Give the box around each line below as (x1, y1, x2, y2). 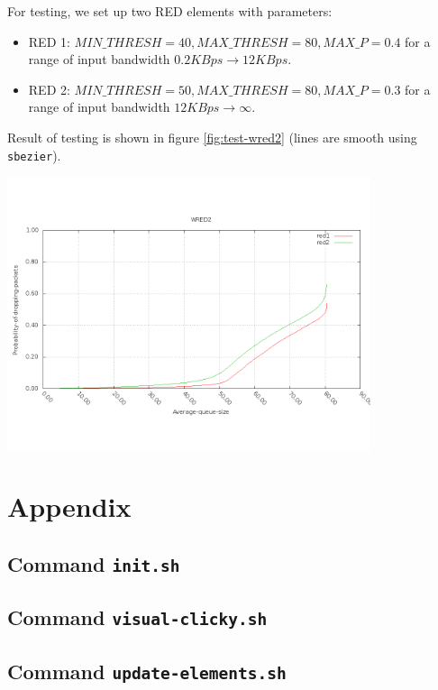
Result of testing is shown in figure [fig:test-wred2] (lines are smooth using (7, 127, 417, 146)
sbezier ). (7, 145, 61, 164)
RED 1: (28, 32, 70, 51)
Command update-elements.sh (7, 657, 287, 685)
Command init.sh (7, 549, 180, 577)
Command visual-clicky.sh (7, 603, 268, 631)
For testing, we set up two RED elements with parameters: (7, 2, 333, 20)
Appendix (7, 488, 132, 525)
